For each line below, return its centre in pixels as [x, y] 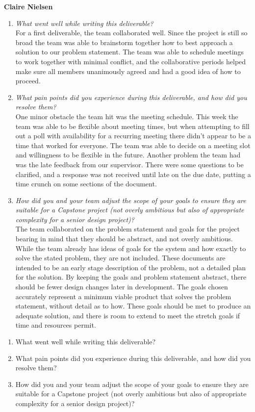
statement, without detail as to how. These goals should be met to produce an [133, 306]
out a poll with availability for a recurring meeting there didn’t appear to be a [133, 136]
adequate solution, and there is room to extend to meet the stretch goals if [128, 315]
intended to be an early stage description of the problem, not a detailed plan [131, 267]
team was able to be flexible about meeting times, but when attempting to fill [132, 126]
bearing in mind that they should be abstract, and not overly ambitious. [124, 239]
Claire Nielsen [28, 6]
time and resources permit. [56, 325]
